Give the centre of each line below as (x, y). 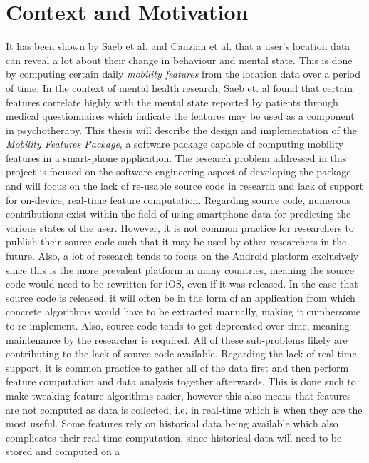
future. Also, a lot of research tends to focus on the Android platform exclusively (182, 256)
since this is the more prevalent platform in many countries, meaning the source (180, 269)
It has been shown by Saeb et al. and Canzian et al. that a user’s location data (178, 46)
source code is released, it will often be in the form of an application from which (181, 297)
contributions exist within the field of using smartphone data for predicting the (178, 214)
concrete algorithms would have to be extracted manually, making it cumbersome (183, 311)
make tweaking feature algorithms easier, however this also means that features (178, 395)
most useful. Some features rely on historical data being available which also (172, 423)
